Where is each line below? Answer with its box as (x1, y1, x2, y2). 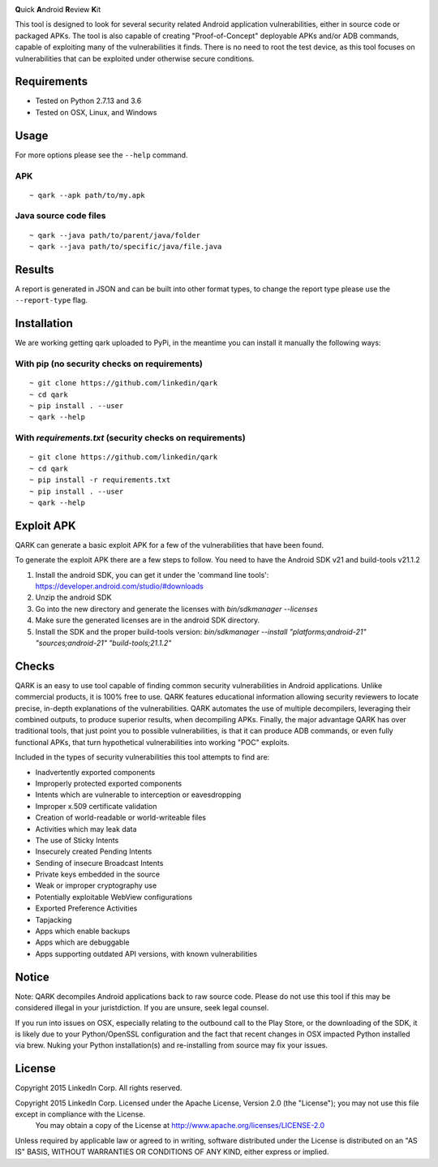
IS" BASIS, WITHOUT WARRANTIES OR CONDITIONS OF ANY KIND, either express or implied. (15, 1147, 329, 1156)
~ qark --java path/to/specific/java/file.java (29, 242, 222, 252)
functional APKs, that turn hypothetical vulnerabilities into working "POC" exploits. (15, 737, 290, 747)
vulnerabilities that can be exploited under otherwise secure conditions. (15, 54, 255, 63)
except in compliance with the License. (15, 1109, 146, 1119)
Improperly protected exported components (35, 778, 182, 788)
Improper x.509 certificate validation (35, 801, 157, 811)
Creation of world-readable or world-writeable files (35, 812, 207, 823)
